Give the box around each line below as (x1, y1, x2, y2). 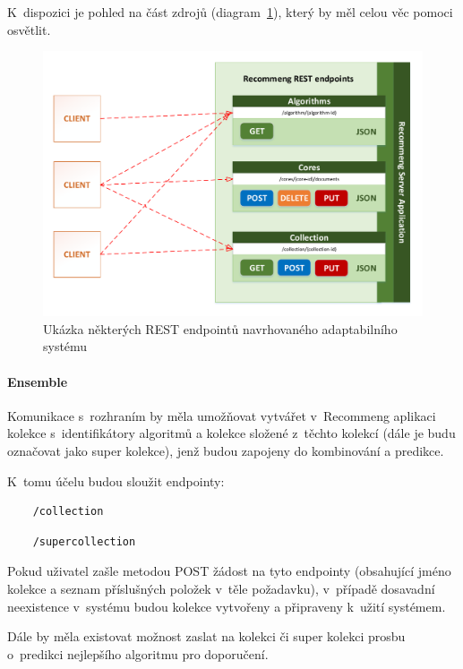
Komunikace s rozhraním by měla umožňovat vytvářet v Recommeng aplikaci (7, 406, 436, 425)
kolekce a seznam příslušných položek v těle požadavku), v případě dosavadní (7, 579, 435, 597)
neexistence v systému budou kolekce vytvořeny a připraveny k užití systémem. (7, 596, 446, 615)
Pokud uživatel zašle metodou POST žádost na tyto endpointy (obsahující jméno (7, 562, 451, 580)
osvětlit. (7, 20, 51, 39)
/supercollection (32, 535, 136, 548)
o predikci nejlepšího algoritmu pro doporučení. (7, 644, 269, 663)
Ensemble (7, 372, 68, 390)
